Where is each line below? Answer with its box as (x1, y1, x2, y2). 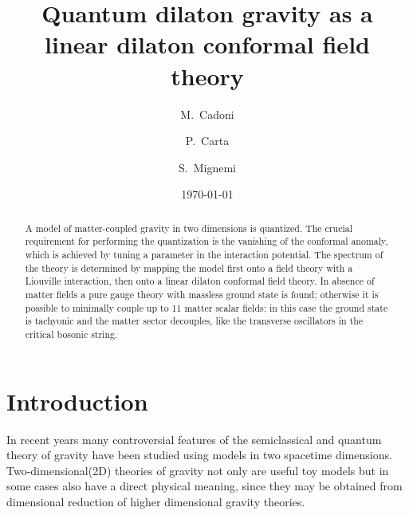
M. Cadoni (180, 105, 234, 122)
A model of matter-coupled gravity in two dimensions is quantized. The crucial (25, 221, 352, 234)
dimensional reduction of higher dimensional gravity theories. (6, 493, 305, 509)
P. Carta (185, 132, 230, 149)
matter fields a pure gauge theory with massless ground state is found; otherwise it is (25, 287, 379, 301)
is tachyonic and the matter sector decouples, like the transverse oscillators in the (25, 314, 364, 328)
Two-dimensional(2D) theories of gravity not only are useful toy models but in (6, 462, 389, 478)
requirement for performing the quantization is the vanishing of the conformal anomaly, (25, 234, 388, 248)
